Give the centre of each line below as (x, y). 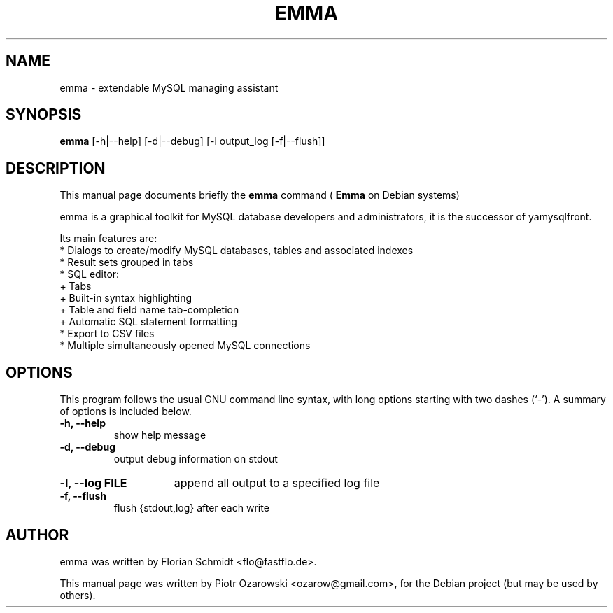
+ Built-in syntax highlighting (126, 298)
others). (78, 595)
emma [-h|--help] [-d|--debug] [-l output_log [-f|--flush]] (192, 141)
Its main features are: (108, 239)
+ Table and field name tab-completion (149, 310)
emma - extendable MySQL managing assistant (169, 87)
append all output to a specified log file (277, 483)
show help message (160, 435)
